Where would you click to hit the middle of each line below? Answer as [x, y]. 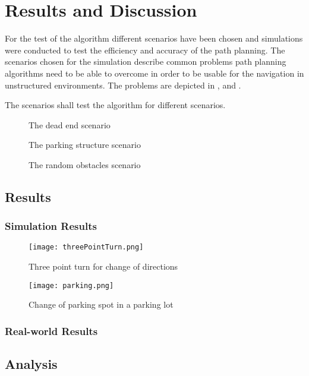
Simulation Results [51, 226]
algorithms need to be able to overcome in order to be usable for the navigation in [154, 73]
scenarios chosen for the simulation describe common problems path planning [146, 61]
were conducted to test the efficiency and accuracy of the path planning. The [145, 50]
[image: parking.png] [71, 285]
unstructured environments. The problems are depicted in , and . [123, 85]
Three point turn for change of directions [103, 266]
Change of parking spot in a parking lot [101, 304]
